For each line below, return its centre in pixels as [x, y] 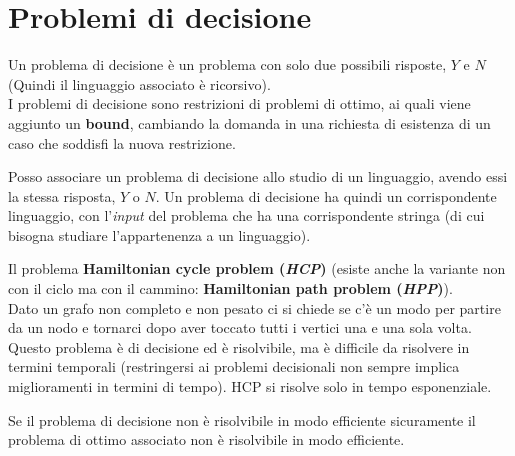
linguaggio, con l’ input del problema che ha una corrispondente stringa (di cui [246, 215]
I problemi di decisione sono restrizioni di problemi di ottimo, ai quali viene [239, 103]
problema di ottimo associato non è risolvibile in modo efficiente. [206, 439]
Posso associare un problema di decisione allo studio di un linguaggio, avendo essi [258, 176]
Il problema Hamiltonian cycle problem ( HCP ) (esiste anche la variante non [257, 268]
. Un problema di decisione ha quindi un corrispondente [326, 195]
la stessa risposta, [62, 195]
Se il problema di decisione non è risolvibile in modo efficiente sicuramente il [242, 419]
